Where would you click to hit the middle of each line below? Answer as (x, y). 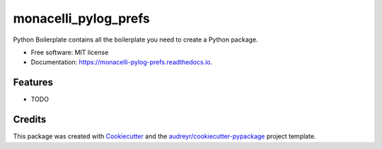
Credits (30, 120)
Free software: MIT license (70, 52)
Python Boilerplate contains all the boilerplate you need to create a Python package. (135, 40)
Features (33, 82)
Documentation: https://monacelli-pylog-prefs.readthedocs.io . (122, 62)
